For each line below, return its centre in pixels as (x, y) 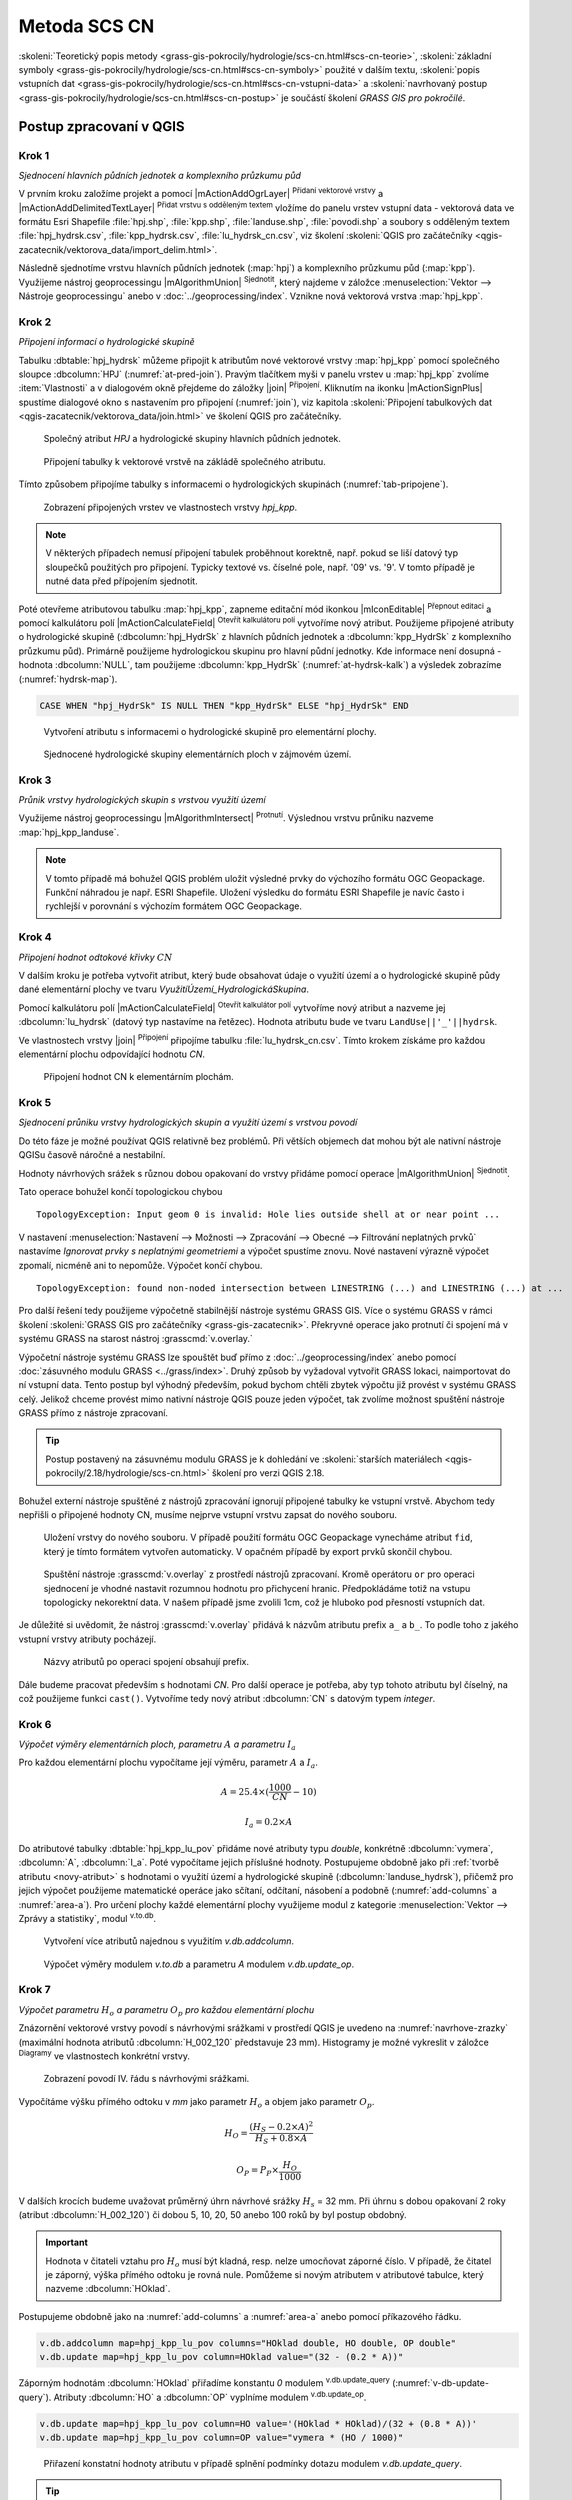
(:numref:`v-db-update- (440, 2383)
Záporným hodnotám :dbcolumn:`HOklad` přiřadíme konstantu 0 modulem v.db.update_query (204, 2382)
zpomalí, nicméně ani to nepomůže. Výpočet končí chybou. (140, 1265)
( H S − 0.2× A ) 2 (281, 2127)
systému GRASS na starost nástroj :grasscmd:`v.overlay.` (136, 1339)
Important (67, 2242)
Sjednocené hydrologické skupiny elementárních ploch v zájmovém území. (197, 754)
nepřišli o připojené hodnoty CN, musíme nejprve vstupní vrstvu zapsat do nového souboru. (208, 1515)
